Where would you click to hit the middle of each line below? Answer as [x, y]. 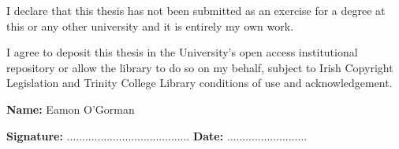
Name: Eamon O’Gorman [71, 109]
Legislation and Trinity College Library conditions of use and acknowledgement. [199, 83]
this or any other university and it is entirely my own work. [150, 25]
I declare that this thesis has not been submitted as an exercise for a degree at [196, 10]
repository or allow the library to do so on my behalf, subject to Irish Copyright [200, 67]
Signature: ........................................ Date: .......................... [157, 135]
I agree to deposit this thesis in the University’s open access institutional [182, 52]
